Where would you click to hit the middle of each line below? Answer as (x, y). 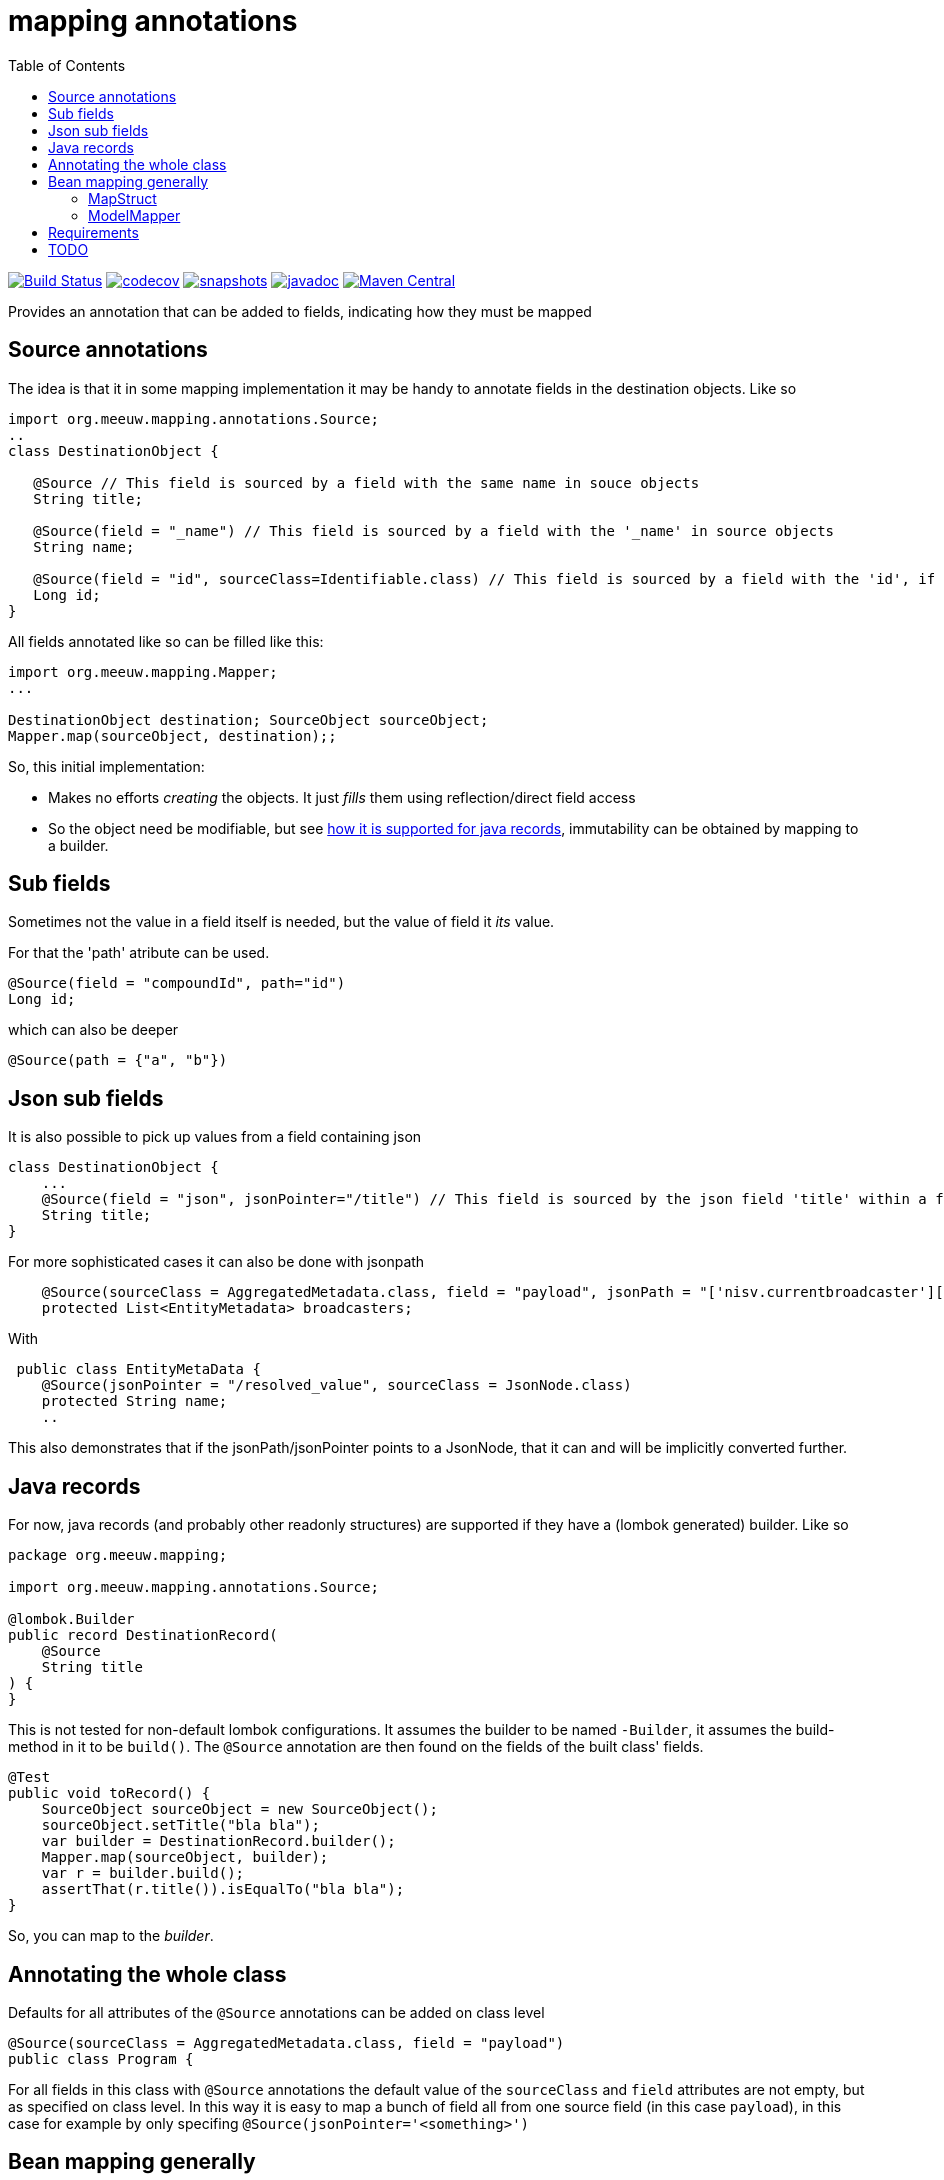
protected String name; (134, 1401)
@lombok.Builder (71, 1619)
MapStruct (122, 198)
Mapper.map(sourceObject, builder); (185, 1857)
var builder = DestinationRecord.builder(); (218, 1841)
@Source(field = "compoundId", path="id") (177, 983)
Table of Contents (67, 65)
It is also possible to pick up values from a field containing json (215, 1137)
